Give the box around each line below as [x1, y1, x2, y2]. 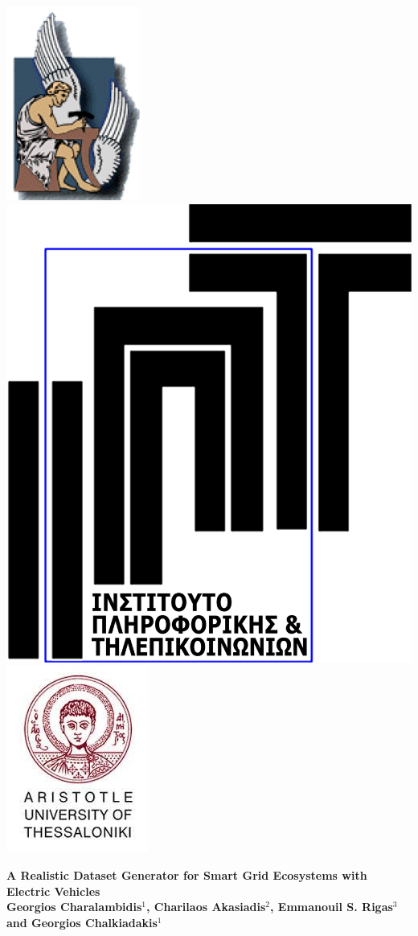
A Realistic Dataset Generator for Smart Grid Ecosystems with [6, 867, 367, 884]
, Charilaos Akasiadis [146, 898, 266, 915]
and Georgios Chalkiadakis [6, 913, 158, 930]
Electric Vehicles [6, 882, 100, 899]
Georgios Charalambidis [6, 898, 142, 915]
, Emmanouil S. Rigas [270, 898, 393, 915]
